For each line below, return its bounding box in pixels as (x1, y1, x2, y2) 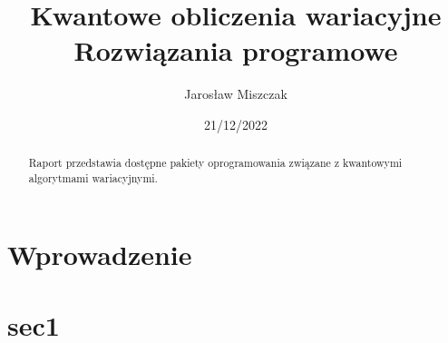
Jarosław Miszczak (184, 84, 287, 103)
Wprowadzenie (7, 235, 192, 272)
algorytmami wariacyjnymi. (28, 170, 158, 185)
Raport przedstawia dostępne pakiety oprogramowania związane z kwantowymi (28, 155, 403, 171)
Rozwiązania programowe (73, 32, 398, 69)
